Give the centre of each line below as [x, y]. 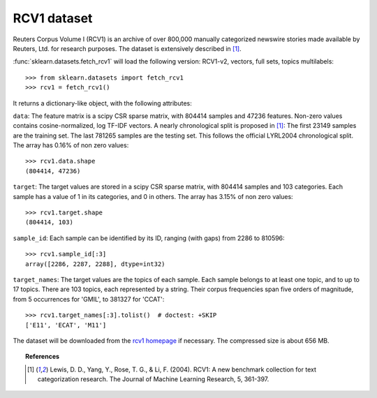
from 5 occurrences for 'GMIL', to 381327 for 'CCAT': [89, 299]
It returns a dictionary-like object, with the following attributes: [102, 103]
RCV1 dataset [53, 18]
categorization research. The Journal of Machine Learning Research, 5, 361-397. [153, 379]
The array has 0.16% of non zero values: [71, 145]
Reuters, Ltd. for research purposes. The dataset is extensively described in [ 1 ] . [127, 48]
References [42, 357]
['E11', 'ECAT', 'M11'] [66, 325]
